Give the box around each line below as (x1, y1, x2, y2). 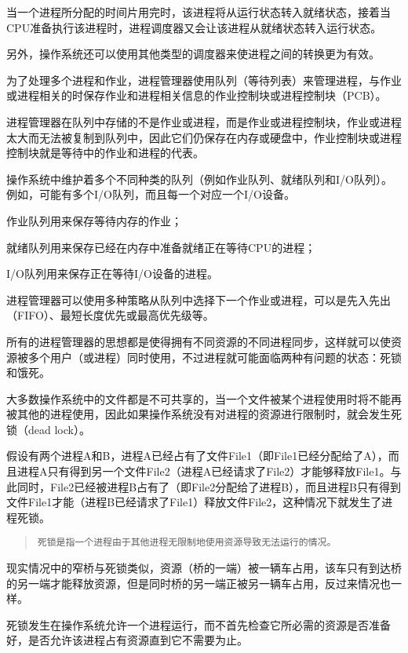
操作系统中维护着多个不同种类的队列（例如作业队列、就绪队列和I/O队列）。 (6, 170, 392, 187)
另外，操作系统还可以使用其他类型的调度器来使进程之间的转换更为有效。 (6, 46, 380, 62)
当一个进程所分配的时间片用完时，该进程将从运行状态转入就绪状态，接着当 (6, 4, 391, 20)
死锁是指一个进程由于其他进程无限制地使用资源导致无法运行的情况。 (37, 537, 337, 549)
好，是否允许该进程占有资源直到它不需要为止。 (6, 632, 248, 648)
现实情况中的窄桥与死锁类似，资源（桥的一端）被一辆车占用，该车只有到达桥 (6, 560, 402, 576)
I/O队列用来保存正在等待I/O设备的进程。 (6, 265, 218, 282)
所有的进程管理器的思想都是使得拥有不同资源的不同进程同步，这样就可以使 (6, 333, 391, 349)
